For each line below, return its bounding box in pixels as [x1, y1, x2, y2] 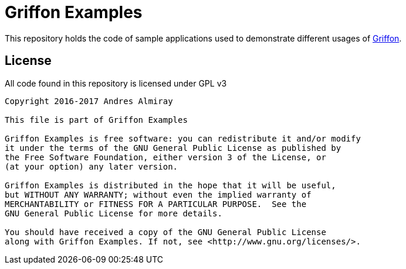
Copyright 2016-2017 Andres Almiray [5, 96, 173, 106]
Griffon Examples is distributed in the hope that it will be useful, [5, 180, 336, 190]
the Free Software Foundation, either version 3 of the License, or [5, 152, 326, 162]
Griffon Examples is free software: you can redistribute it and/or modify [5, 133, 361, 143]
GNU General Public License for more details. [5, 208, 222, 218]
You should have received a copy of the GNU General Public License [5, 227, 326, 237]
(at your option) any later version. [5, 161, 178, 171]
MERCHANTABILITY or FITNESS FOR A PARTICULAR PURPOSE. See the [5, 199, 307, 209]
